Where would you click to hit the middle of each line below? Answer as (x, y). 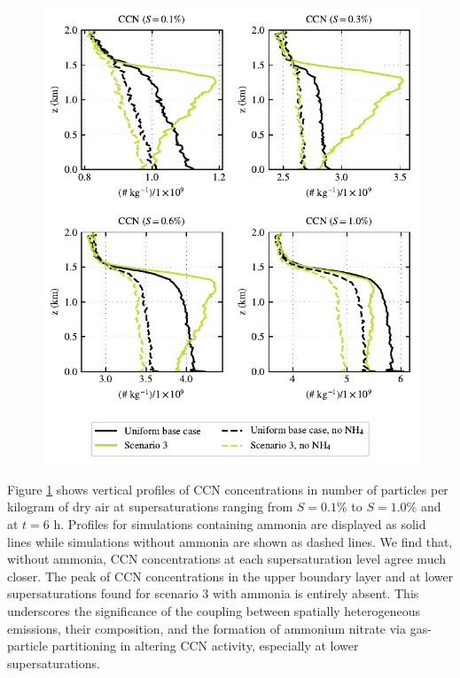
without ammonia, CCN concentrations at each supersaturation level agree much (227, 559)
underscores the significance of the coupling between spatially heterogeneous (214, 610)
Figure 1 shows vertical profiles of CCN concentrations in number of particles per (228, 489)
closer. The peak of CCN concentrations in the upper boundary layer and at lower (230, 576)
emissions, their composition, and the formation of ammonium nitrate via (207, 628)
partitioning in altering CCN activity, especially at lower (205, 646)
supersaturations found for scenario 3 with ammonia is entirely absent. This (213, 593)
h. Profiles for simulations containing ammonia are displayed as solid (240, 524)
